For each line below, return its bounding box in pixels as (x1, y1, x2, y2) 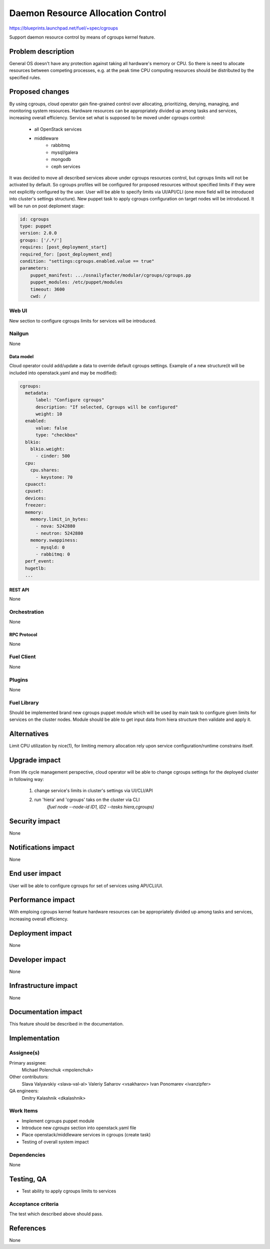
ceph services (51, 163, 80, 169)
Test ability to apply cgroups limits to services (21, 1188, 116, 1194)
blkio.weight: (30, 446, 65, 452)
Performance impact (9, 896, 75, 904)
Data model (9, 353, 34, 359)
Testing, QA (9, 1175, 47, 1183)
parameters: (19, 266, 49, 271)
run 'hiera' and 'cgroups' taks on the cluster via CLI (34, 797, 140, 803)
